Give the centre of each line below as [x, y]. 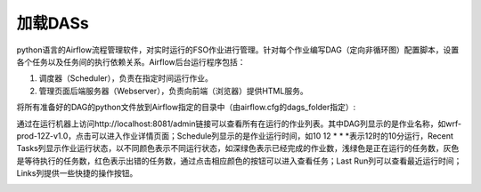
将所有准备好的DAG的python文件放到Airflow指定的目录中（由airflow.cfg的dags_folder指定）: [186, 108]
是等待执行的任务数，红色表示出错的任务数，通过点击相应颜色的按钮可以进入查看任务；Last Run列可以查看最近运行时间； [239, 161]
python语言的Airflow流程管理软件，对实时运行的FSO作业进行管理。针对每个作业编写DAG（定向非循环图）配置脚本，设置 [237, 50]
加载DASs [53, 23]
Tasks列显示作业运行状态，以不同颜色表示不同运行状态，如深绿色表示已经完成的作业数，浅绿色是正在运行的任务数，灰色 [238, 148]
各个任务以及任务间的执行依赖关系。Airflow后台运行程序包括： [131, 61]
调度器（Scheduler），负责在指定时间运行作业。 [126, 78]
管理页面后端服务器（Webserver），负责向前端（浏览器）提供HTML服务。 [173, 91]
